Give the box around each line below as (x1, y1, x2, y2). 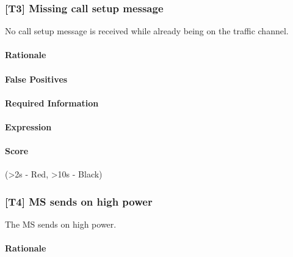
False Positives (5, 72, 68, 85)
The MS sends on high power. (5, 218, 117, 231)
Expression (5, 120, 52, 133)
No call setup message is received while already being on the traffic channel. (5, 24, 289, 37)
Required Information (5, 96, 99, 109)
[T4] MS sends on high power (5, 193, 153, 209)
